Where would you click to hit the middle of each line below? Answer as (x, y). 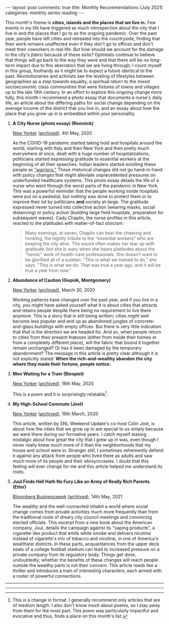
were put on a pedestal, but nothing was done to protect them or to (82, 196)
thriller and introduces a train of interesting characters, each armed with (87, 571)
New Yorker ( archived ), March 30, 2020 (54, 290)
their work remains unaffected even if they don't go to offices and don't (79, 44)
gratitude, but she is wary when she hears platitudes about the (90, 249)
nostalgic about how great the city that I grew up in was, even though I (86, 440)
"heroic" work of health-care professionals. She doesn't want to (91, 254)
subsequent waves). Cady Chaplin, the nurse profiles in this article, (82, 218)
